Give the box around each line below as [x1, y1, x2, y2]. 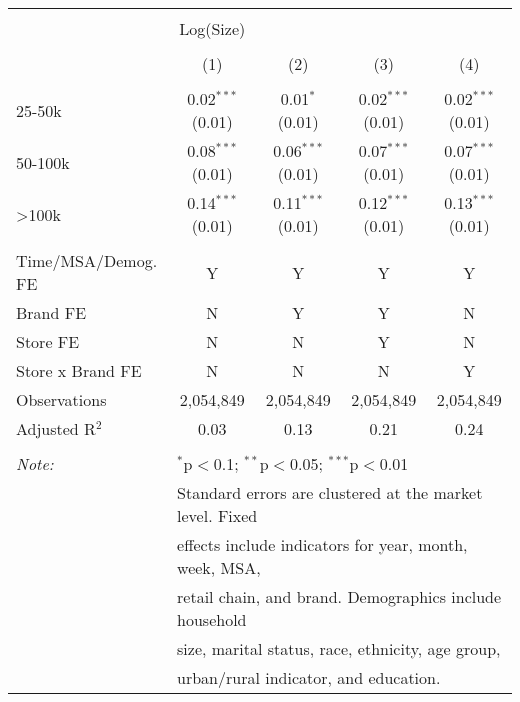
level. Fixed [177, 504, 258, 527]
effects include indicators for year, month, [177, 533, 468, 556]
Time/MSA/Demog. [16, 249, 158, 272]
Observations [16, 388, 107, 411]
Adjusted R [16, 417, 96, 440]
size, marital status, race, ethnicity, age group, [177, 637, 501, 660]
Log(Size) [179, 17, 246, 40]
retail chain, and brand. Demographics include [177, 585, 502, 608]
